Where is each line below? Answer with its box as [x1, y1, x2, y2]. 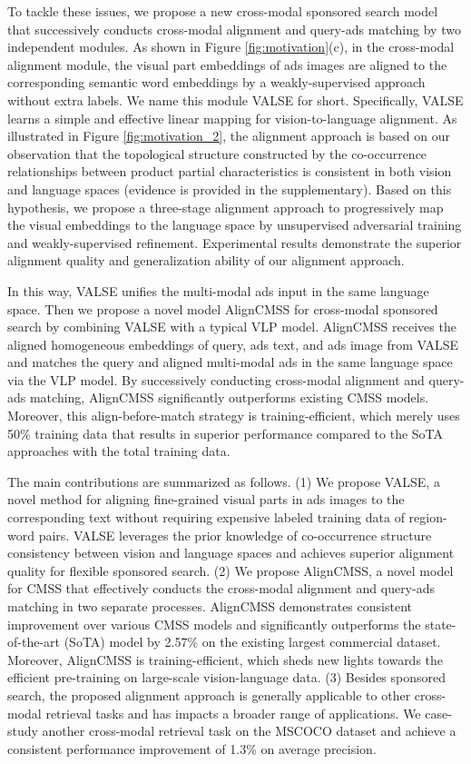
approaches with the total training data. [7, 442, 231, 461]
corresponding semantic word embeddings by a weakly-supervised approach [7, 73, 426, 92]
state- [425, 614, 456, 633]
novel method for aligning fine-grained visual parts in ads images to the [7, 490, 405, 509]
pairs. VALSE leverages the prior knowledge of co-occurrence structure [38, 525, 432, 544]
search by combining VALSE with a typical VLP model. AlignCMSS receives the [7, 317, 456, 336]
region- [408, 508, 447, 527]
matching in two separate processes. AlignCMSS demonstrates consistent [7, 597, 412, 615]
